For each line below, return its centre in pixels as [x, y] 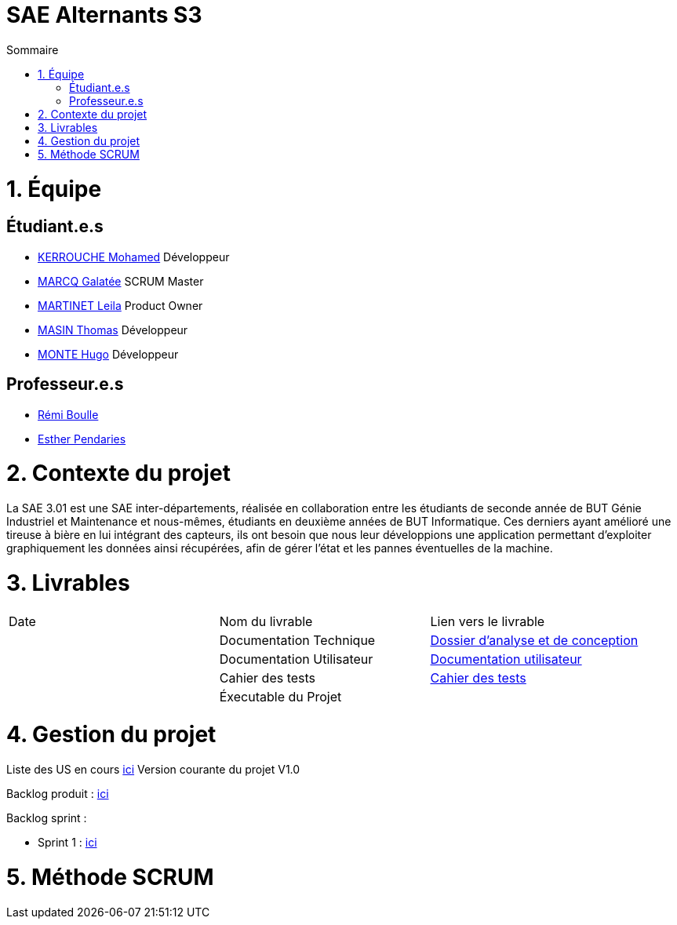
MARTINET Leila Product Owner [120, 305]
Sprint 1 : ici [67, 843]
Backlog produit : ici [58, 794]
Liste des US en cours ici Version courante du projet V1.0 [153, 770]
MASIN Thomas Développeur [113, 330]
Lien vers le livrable [488, 621]
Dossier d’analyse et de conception [534, 640]
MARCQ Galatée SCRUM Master [121, 281]
